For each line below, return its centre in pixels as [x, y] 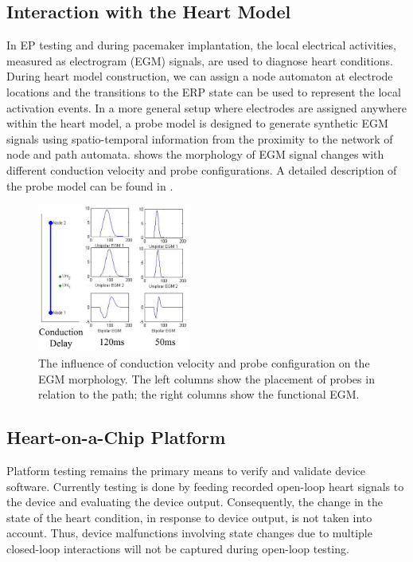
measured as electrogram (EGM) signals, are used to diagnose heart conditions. [200, 60]
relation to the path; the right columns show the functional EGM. [199, 394]
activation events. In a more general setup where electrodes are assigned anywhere [206, 107]
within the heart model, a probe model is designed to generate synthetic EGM [197, 123]
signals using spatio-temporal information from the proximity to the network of [200, 138]
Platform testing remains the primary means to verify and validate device [186, 470]
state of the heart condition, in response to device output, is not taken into [189, 517]
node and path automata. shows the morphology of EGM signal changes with [195, 154]
